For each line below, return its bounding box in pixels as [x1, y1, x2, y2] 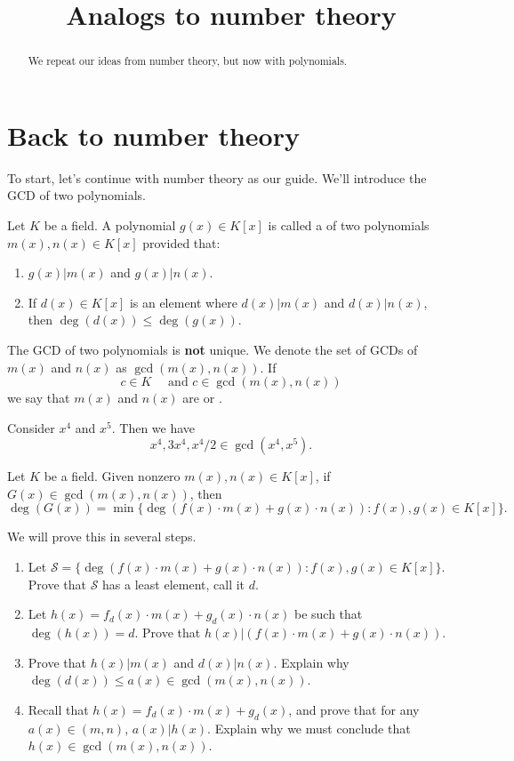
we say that [7, 389, 70, 407]
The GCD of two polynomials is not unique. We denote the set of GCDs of [7, 340, 418, 358]
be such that [293, 605, 363, 623]
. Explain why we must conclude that [207, 718, 411, 737]
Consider [7, 418, 55, 437]
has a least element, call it [102, 574, 245, 593]
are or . [182, 389, 222, 407]
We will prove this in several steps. [7, 527, 197, 546]
